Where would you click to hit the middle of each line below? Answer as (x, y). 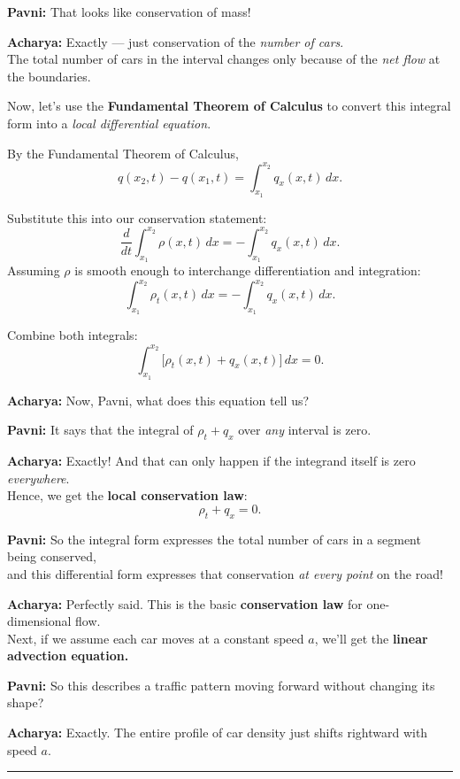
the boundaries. (49, 76)
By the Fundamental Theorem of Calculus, (123, 153)
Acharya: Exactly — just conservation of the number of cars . (176, 41)
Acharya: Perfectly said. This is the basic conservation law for (185, 603)
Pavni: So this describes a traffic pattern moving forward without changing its (221, 685)
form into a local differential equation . (109, 123)
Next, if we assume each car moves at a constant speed (156, 638)
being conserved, (52, 556)
